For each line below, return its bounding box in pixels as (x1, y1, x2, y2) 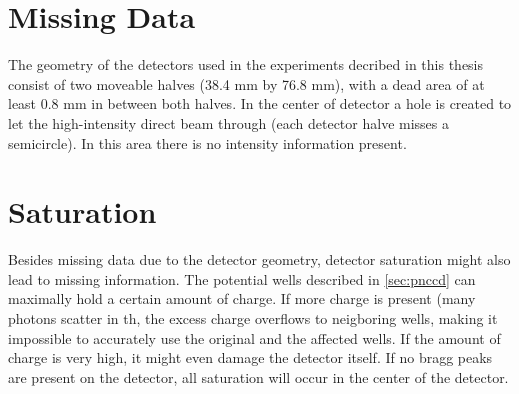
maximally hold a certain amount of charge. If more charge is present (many (8, 288, 476, 309)
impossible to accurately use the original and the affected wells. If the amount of (8, 327, 501, 348)
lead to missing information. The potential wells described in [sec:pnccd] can (8, 268, 476, 289)
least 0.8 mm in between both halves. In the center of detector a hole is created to (8, 93, 512, 114)
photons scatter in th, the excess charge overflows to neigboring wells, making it (8, 308, 498, 328)
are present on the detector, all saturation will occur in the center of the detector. (8, 366, 509, 387)
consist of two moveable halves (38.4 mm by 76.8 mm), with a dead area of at (8, 73, 485, 94)
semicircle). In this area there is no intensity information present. (8, 132, 407, 153)
